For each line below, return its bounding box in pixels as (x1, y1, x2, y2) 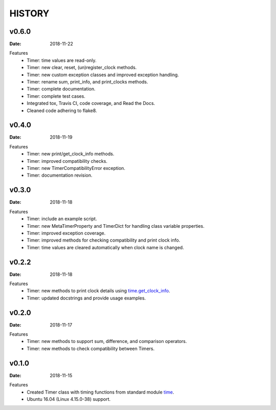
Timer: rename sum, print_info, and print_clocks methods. (27, 79, 148, 85)
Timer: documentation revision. (27, 172, 93, 179)
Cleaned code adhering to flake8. (27, 107, 97, 114)
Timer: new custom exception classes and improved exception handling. (27, 72, 179, 78)
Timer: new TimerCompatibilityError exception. (27, 165, 125, 171)
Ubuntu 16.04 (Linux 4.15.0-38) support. (27, 396, 111, 402)
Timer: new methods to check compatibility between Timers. (27, 346, 155, 352)
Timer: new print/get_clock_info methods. (27, 151, 114, 157)
